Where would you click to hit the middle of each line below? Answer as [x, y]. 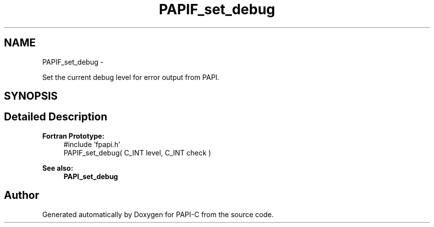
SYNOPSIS [31, 96]
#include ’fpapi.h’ [92, 144]
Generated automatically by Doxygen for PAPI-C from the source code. [158, 214]
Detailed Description [56, 117]
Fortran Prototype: [73, 136]
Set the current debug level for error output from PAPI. [131, 77]
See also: [58, 168]
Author [22, 195]
